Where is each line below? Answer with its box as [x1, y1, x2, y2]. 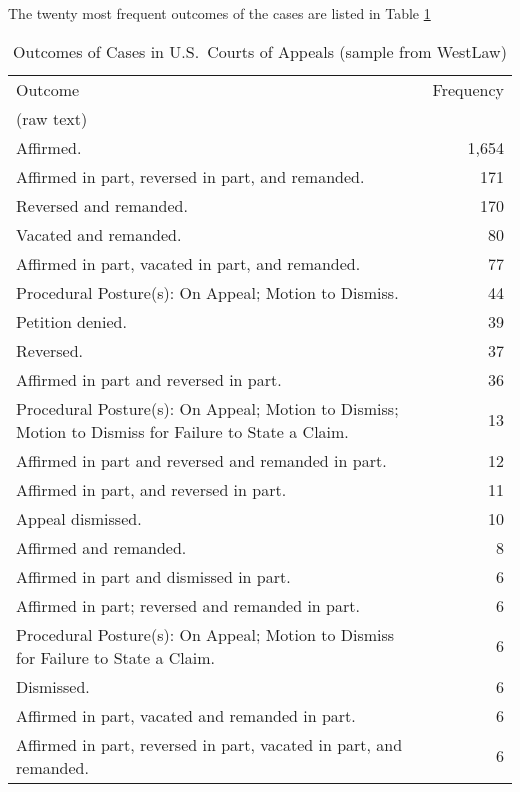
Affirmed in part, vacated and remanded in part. [16, 703, 356, 727]
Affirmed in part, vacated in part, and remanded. [16, 251, 361, 275]
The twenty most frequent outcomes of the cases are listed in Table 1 [8, 3, 431, 23]
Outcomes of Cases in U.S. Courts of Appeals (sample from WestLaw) [13, 39, 507, 63]
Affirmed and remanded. [16, 535, 187, 559]
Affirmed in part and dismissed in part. [16, 564, 291, 588]
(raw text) [16, 106, 88, 130]
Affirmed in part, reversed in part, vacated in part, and [16, 732, 403, 756]
